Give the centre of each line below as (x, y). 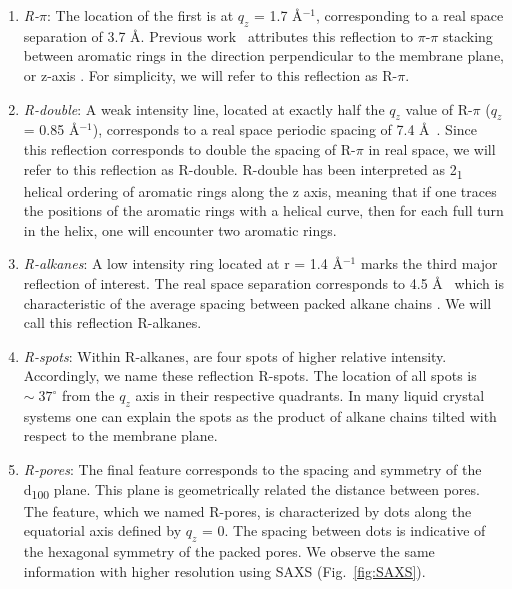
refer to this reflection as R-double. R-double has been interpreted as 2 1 (243, 170)
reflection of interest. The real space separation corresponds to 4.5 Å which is (263, 283)
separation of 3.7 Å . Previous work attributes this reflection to (218, 35)
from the (88, 395)
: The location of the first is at (140, 15)
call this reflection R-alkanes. (112, 322)
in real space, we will (432, 148)
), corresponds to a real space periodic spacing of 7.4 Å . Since (285, 129)
